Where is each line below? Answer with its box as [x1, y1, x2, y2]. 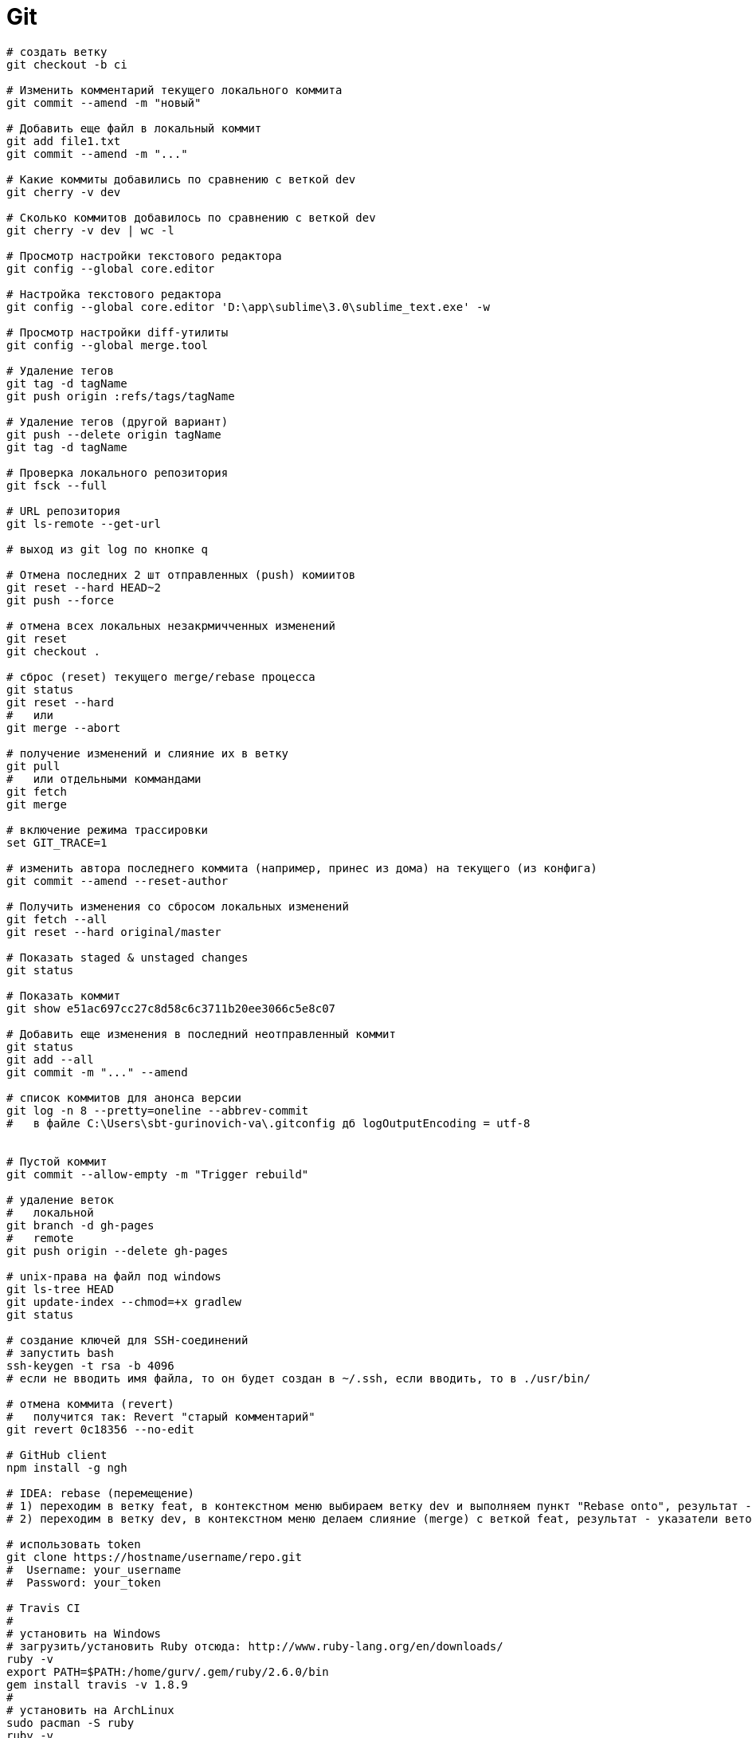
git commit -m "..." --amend [6, 1065, 188, 1079]
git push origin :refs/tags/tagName [6, 389, 235, 403]
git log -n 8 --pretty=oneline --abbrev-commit [6, 1103, 309, 1117]
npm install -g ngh [6, 1461, 127, 1474]
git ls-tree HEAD [6, 1282, 114, 1296]
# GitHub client [6, 1448, 108, 1461]
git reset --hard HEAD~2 [6, 580, 161, 594]
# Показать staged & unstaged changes [6, 950, 249, 964]
